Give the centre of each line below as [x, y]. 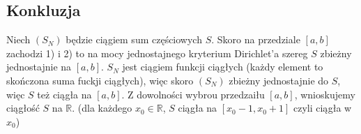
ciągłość [23, 108]
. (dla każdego [102, 108]
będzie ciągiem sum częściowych [134, 39]
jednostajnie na [39, 67]
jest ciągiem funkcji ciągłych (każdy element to [223, 67]
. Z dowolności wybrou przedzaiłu [193, 94]
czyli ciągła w [322, 108]
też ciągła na [64, 94]
